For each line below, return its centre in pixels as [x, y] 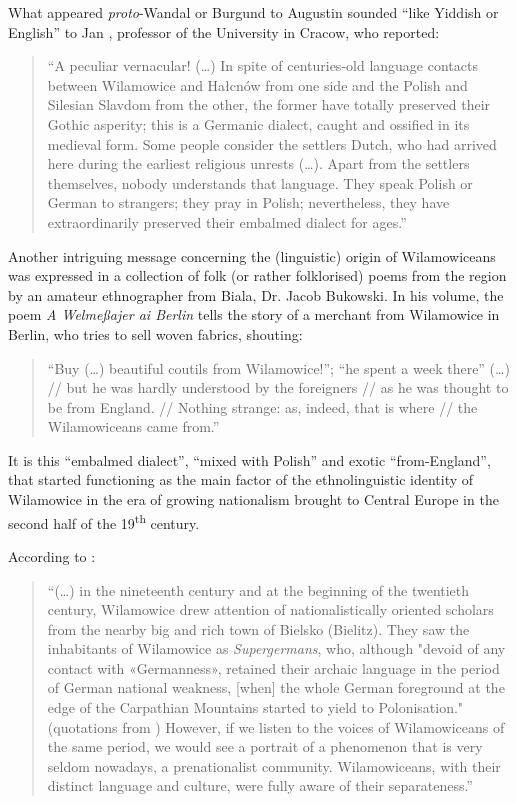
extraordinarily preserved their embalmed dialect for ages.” [227, 221]
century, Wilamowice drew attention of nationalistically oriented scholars [270, 609]
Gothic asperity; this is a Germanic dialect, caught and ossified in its [258, 123]
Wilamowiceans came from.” [133, 426]
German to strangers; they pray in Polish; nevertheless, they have [248, 202]
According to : [52, 555]
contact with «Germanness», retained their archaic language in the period [273, 667]
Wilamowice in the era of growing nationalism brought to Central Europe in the [253, 499]
